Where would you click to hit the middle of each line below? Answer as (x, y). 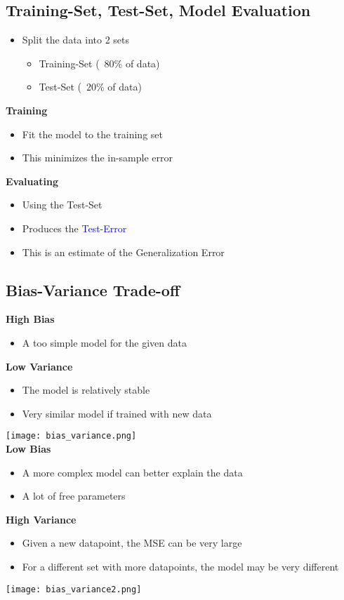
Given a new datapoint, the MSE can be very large (132, 543)
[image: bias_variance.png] (71, 436)
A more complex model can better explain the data (132, 472)
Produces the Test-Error (74, 228)
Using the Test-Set (62, 205)
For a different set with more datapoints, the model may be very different (180, 566)
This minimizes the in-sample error (98, 158)
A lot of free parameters (74, 496)
